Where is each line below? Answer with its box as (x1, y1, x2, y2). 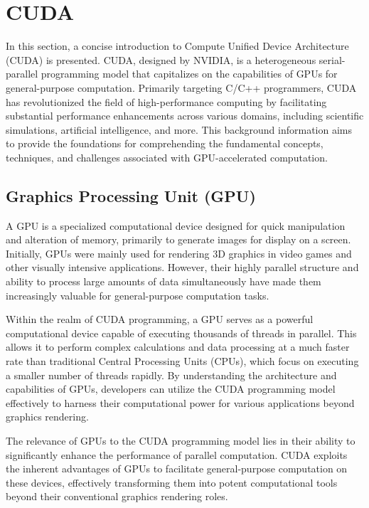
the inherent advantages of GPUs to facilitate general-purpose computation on (6, 461, 348, 476)
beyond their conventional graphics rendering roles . (6, 489, 228, 504)
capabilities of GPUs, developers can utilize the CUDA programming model (6, 381, 336, 396)
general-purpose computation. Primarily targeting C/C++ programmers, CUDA (6, 80, 357, 95)
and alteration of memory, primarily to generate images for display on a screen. (6, 232, 351, 247)
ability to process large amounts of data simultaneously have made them (6, 274, 321, 289)
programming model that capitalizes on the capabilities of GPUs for (41, 66, 338, 81)
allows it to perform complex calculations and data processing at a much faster (6, 339, 350, 354)
